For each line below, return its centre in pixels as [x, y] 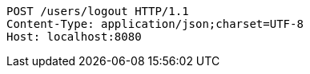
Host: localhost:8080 [74, 37]
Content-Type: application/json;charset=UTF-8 [155, 24]
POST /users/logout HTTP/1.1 [98, 11]
